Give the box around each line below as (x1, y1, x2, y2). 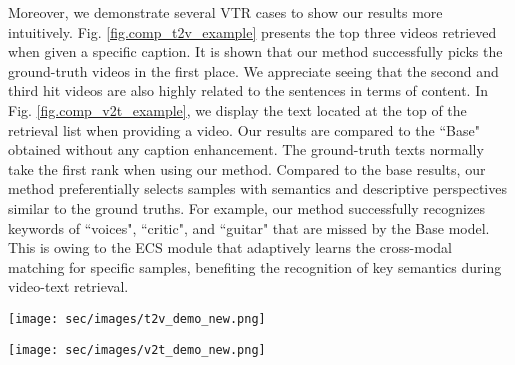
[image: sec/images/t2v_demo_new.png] (8, 311, 266, 326)
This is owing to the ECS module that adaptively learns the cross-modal (8, 237, 452, 258)
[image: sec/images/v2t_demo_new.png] (8, 342, 266, 357)
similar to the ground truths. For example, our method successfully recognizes (8, 197, 485, 218)
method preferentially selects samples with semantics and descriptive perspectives (8, 178, 507, 199)
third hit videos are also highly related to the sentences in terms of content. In (8, 80, 489, 101)
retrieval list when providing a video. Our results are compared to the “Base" (8, 119, 480, 140)
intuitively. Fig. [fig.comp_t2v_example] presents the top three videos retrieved (8, 21, 497, 42)
